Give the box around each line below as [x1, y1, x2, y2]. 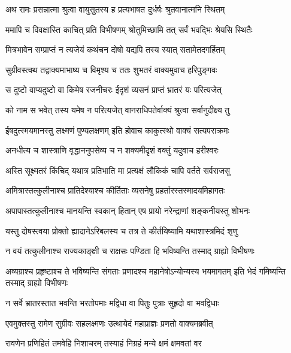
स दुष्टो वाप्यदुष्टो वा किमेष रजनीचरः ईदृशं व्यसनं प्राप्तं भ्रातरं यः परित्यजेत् [5, 83, 222, 96]
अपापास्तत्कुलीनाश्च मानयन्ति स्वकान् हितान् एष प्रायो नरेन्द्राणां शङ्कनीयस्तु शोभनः [5, 204, 250, 216]
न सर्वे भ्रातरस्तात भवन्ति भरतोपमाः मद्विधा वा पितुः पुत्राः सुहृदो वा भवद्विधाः [5, 296, 219, 309]
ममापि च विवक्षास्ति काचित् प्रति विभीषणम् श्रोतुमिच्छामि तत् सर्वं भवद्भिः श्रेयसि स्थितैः [5, 23, 253, 35]
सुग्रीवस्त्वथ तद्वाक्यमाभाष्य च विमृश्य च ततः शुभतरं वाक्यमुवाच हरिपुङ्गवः [5, 63, 217, 76]
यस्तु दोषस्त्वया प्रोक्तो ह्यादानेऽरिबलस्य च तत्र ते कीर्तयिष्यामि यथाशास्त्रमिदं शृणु [5, 224, 238, 237]
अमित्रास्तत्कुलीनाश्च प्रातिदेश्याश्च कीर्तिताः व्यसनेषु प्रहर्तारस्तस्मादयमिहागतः [5, 184, 225, 197]
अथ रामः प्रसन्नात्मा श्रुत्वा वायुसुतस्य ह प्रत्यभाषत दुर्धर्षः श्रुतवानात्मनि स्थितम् [5, 3, 225, 15]
